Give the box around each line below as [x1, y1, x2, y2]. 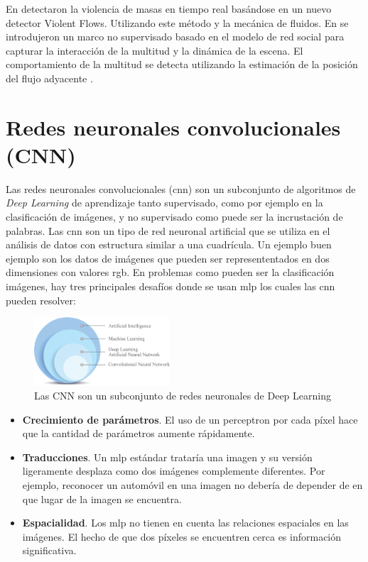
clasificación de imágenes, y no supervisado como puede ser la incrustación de [6, 209, 343, 224]
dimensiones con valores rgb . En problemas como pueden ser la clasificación [6, 265, 335, 280]
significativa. [22, 543, 77, 558]
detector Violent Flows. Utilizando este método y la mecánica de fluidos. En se [6, 15, 349, 30]
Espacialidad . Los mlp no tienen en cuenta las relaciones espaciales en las [22, 515, 349, 530]
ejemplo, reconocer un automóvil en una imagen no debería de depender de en [22, 477, 363, 492]
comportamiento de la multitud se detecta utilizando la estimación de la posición [6, 57, 358, 72]
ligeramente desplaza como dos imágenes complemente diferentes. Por [22, 463, 325, 478]
